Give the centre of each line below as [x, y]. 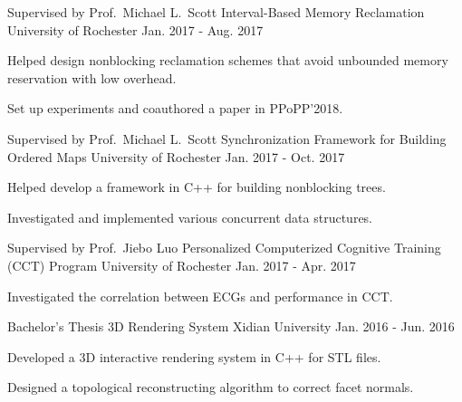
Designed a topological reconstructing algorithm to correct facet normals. [211, 387]
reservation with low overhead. [92, 77]
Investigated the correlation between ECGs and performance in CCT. [200, 296]
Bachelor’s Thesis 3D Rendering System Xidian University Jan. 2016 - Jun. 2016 [231, 326]
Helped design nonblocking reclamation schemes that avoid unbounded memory [228, 60]
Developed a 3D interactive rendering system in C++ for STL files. [194, 356]
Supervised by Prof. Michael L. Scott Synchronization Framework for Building [227, 138]
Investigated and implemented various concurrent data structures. [190, 217]
